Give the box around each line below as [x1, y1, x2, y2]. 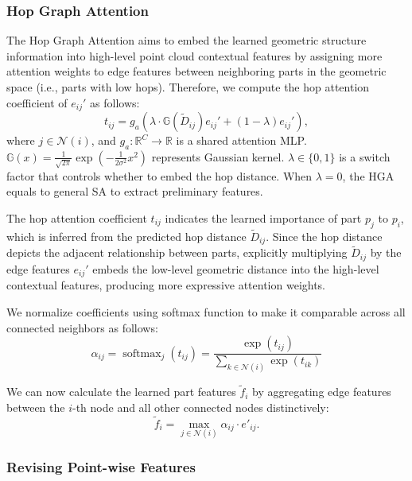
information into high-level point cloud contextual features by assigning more [6, 47, 383, 64]
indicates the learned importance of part [165, 209, 362, 226]
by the [370, 244, 402, 261]
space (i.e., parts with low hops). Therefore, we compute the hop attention [6, 79, 370, 95]
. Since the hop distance [266, 227, 383, 244]
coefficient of [6, 94, 68, 111]
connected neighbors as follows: [6, 319, 158, 336]
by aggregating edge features [252, 383, 391, 400]
